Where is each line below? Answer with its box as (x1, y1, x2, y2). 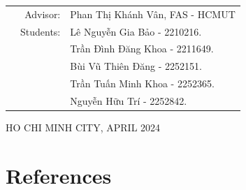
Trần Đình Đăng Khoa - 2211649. (70, 41, 214, 56)
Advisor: (24, 6, 61, 21)
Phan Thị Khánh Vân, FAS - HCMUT (70, 6, 236, 21)
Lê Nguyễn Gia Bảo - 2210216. (70, 24, 202, 38)
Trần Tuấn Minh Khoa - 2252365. (70, 76, 215, 91)
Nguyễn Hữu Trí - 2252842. (70, 93, 187, 108)
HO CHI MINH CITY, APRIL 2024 (6, 120, 161, 135)
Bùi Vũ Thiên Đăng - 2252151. (70, 59, 202, 73)
